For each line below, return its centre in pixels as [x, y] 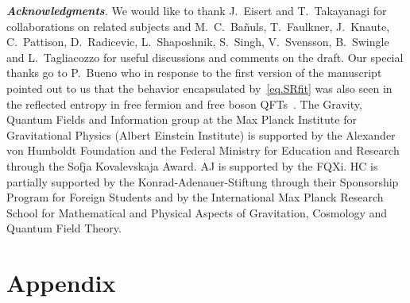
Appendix [61, 283]
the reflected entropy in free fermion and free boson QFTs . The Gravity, [184, 104]
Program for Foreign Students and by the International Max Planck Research [195, 197]
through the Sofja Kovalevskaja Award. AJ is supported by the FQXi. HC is [192, 165]
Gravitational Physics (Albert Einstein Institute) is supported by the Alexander [201, 134]
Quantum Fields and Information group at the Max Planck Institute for [182, 119]
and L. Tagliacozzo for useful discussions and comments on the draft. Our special [205, 57]
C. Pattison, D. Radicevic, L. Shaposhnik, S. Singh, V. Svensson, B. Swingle [198, 42]
